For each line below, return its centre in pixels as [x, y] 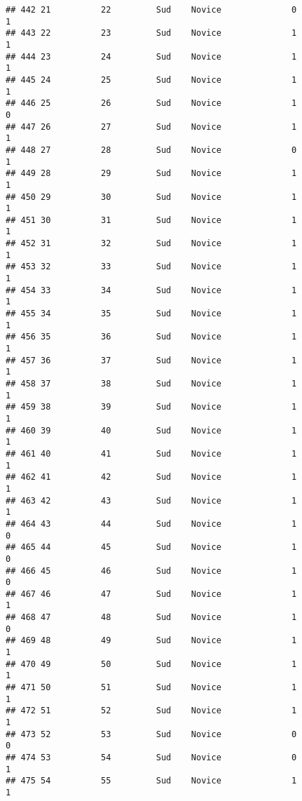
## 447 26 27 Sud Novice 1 [151, 127]
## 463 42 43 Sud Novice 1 [151, 500]
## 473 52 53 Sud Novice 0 [151, 734]
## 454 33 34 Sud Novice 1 [151, 290]
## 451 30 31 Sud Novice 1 [151, 220]
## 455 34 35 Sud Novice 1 [151, 314]
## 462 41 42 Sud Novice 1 [151, 477]
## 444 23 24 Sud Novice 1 [151, 56]
